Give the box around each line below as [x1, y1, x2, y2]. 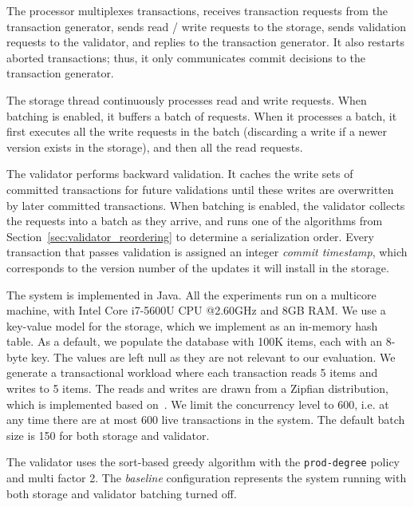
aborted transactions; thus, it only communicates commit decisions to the [6, 49, 366, 65]
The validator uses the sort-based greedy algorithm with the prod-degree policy [6, 454, 400, 470]
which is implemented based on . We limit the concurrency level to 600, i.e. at [6, 395, 389, 412]
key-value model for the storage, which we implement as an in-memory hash [6, 317, 378, 334]
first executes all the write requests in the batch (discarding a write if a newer [6, 123, 387, 140]
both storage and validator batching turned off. [6, 485, 237, 501]
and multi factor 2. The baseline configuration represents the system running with [6, 469, 407, 486]
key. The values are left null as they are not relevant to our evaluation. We [31, 348, 396, 365]
